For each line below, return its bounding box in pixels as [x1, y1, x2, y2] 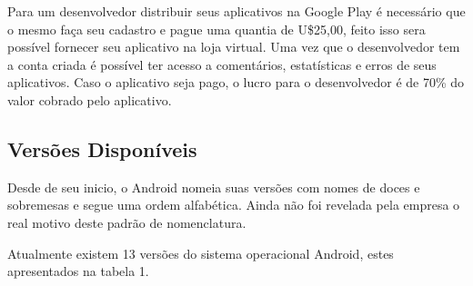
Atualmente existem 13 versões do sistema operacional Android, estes [7, 243, 394, 262]
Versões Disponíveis [7, 134, 197, 163]
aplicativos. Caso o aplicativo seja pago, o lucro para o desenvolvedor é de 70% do [7, 73, 465, 92]
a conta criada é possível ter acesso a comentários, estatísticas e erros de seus [7, 54, 437, 74]
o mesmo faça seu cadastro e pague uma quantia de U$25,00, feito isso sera [7, 19, 426, 38]
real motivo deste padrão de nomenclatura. [7, 212, 247, 232]
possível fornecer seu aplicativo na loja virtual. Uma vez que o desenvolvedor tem [7, 37, 460, 56]
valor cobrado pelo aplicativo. [7, 90, 172, 109]
